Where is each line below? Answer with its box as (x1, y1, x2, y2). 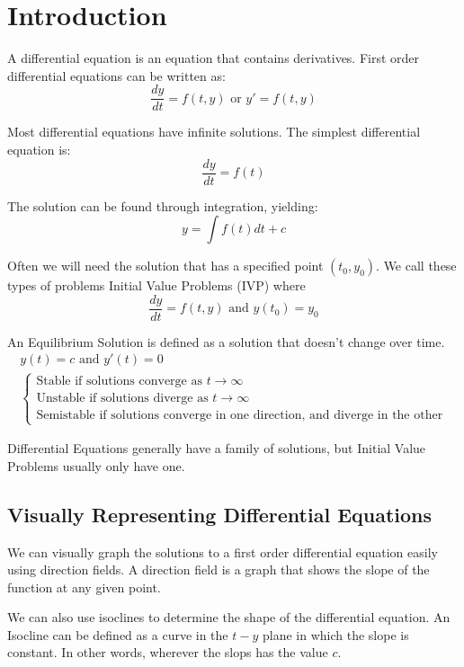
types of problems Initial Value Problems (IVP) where (7, 276, 306, 295)
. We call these (376, 256, 457, 275)
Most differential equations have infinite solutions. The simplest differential (7, 122, 421, 141)
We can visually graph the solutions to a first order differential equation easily (7, 542, 438, 561)
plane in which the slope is (262, 625, 409, 644)
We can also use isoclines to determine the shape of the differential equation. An (7, 608, 451, 627)
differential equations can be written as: (7, 66, 226, 84)
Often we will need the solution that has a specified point (7, 256, 324, 275)
